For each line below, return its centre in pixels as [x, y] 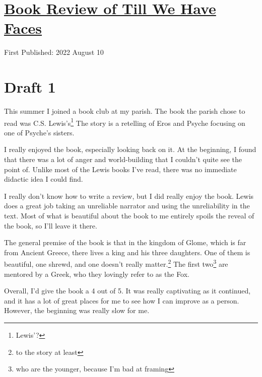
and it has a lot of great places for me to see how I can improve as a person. [122, 300]
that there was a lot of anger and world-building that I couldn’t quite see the [123, 159]
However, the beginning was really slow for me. [77, 310]
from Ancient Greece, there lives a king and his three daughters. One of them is [127, 252]
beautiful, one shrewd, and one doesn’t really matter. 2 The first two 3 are [116, 263]
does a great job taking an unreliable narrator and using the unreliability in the [127, 206]
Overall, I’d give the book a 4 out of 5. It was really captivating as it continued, [127, 291]
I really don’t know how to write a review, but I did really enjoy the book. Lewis [129, 196]
